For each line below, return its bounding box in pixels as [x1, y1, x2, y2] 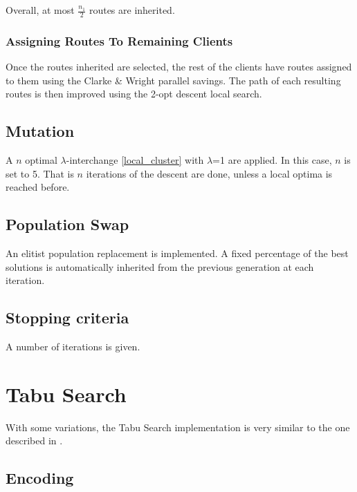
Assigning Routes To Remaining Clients [6, 32, 233, 49]
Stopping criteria [6, 307, 129, 328]
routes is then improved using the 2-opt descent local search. [6, 86, 262, 101]
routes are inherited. [89, 3, 175, 17]
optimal [25, 153, 57, 167]
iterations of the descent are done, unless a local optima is [86, 166, 333, 180]
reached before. [6, 180, 70, 194]
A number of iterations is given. [6, 339, 140, 353]
